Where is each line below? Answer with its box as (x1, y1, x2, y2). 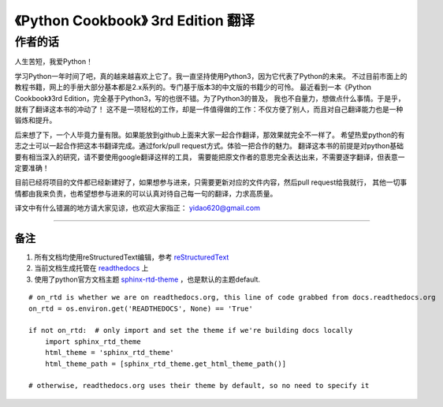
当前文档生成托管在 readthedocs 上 (34, 263, 149, 273)
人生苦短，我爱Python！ (14, 57, 94, 66)
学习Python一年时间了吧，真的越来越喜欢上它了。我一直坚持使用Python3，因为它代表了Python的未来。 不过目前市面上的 (14, 71, 408, 80)
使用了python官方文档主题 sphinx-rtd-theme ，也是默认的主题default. (34, 274, 260, 284)
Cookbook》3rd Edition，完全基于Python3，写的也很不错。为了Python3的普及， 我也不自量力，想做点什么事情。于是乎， (14, 93, 405, 103)
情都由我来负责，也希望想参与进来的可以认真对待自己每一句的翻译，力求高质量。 (14, 189, 277, 198)
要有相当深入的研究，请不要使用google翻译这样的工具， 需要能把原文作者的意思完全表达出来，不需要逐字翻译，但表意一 (14, 152, 405, 162)
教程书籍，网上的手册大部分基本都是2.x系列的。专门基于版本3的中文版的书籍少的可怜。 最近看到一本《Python (14, 83, 372, 92)
